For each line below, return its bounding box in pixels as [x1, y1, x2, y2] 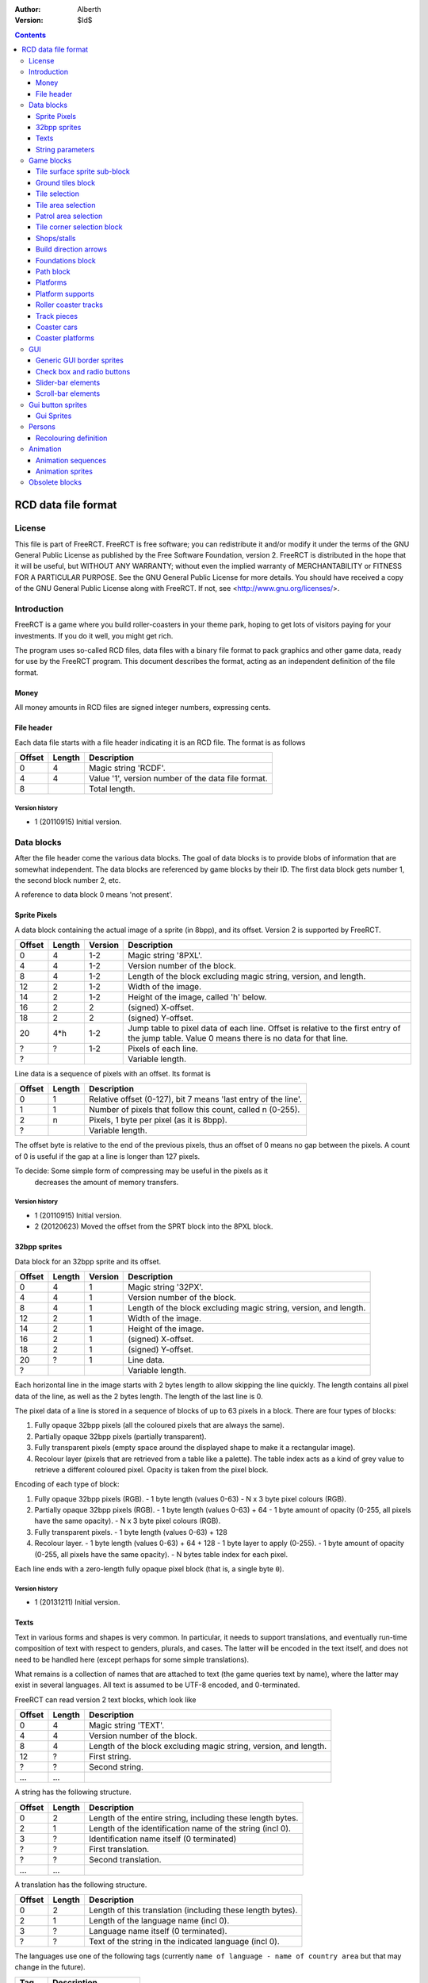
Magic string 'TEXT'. [88, 1720, 165, 1731]
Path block [36, 267, 71, 276]
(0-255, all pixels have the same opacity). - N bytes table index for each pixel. [34, 1549, 289, 1559]
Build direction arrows [36, 244, 107, 254]
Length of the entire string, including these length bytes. [88, 1812, 299, 1824]
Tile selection [36, 189, 79, 198]
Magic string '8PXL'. [128, 950, 202, 961]
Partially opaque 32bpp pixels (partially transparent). [34, 1432, 207, 1441]
